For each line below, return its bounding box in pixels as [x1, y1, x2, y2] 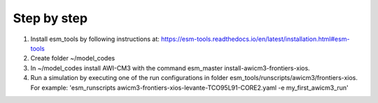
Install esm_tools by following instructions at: [30, 35, 160, 43]
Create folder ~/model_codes [30, 54, 115, 63]
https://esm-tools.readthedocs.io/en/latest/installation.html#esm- [161, 35, 350, 43]
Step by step [13, 10, 87, 26]
